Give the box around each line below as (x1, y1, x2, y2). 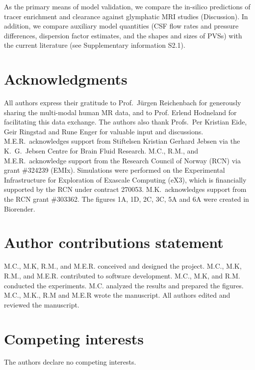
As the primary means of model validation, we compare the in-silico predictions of (4, 1, 251, 11)
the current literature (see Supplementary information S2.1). (4, 40, 185, 50)
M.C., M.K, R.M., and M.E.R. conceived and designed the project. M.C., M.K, (4, 261, 242, 271)
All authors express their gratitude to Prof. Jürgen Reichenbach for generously (4, 97, 241, 108)
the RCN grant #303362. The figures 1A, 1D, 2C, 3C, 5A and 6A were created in (4, 194, 249, 204)
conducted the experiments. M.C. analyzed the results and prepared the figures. (4, 280, 244, 290)
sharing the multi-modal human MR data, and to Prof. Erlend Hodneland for (4, 107, 237, 117)
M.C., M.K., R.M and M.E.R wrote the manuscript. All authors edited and (4, 290, 230, 300)
